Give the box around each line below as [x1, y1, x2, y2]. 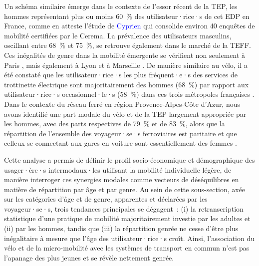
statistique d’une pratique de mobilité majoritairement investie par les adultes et [4, 213, 251, 224]
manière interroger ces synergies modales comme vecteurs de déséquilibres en [4, 174, 239, 185]
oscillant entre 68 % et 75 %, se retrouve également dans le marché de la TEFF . [4, 40, 251, 50]
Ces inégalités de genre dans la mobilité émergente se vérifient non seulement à [4, 49, 246, 60]
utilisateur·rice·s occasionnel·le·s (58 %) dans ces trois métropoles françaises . [4, 89, 255, 99]
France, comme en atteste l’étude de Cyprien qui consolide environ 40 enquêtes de [4, 20, 255, 31]
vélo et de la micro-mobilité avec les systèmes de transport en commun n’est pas [4, 243, 250, 253]
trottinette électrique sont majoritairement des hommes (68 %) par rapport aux [4, 79, 249, 89]
